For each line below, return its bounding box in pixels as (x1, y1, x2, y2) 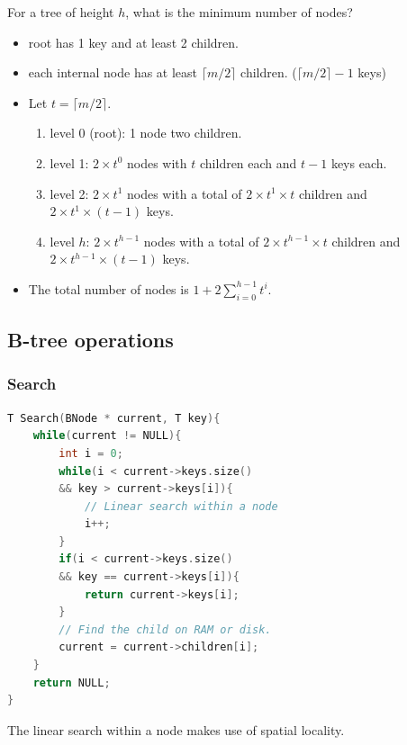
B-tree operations (7, 326, 174, 354)
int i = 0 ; (59, 446, 123, 460)
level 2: (50, 184, 89, 202)
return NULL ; (32, 676, 111, 689)
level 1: (50, 153, 89, 172)
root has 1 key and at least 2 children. (28, 32, 239, 51)
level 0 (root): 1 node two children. (50, 123, 242, 142)
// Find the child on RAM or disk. (59, 623, 272, 636)
